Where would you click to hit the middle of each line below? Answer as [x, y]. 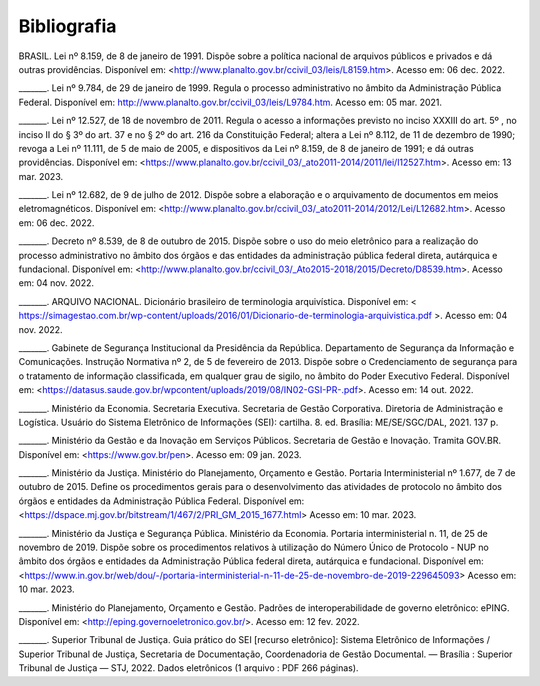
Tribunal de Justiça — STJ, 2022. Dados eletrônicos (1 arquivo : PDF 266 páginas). [188, 668]
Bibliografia [67, 26]
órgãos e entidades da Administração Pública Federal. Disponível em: [161, 501]
